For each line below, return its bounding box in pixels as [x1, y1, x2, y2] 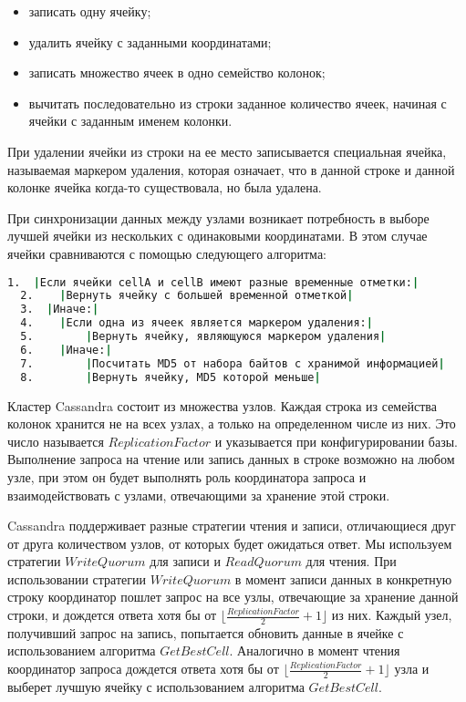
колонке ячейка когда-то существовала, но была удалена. [7, 178, 322, 197]
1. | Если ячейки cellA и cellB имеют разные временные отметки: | [7, 275, 419, 289]
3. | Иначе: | [20, 303, 99, 316]
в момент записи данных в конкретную [234, 569, 452, 588]
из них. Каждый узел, [331, 605, 452, 625]
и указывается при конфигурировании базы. [214, 431, 458, 450]
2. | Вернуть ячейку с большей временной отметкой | [20, 289, 354, 303]
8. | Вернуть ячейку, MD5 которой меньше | [20, 370, 321, 384]
